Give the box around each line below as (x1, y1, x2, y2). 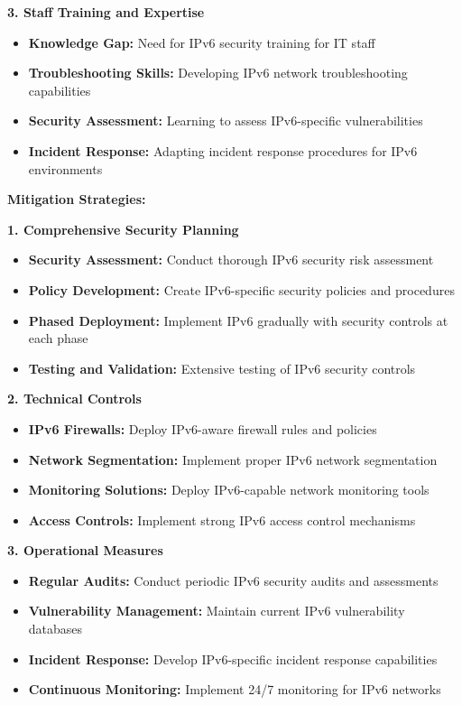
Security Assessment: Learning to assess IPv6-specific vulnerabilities (28, 111, 423, 130)
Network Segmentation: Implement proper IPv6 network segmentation (28, 450, 438, 468)
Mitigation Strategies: (7, 190, 146, 209)
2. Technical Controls (7, 389, 142, 408)
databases (28, 619, 83, 638)
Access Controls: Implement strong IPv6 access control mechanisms (28, 510, 416, 529)
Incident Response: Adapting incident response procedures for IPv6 (28, 141, 418, 160)
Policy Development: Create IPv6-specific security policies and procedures (28, 280, 455, 299)
